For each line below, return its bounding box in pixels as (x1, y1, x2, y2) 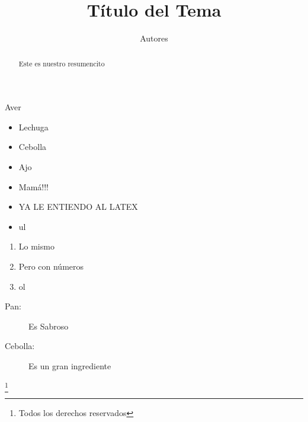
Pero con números (18, 260, 84, 272)
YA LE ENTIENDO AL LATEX (18, 200, 138, 213)
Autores (140, 32, 168, 44)
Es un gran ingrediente (28, 359, 111, 372)
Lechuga (18, 120, 49, 133)
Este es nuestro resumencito (18, 58, 105, 68)
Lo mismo (18, 240, 54, 252)
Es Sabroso (28, 319, 69, 332)
